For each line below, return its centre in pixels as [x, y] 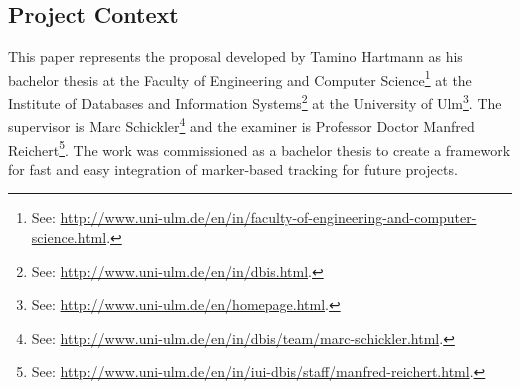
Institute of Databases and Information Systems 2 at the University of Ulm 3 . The [255, 101]
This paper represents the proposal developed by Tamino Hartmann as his [235, 56]
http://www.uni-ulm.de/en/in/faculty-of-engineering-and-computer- [268, 217]
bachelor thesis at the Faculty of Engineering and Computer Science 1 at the [240, 78]
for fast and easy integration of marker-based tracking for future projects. [233, 168]
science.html [69, 236]
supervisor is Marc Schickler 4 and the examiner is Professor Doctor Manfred [241, 124]
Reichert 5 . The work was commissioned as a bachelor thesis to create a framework [259, 148]
